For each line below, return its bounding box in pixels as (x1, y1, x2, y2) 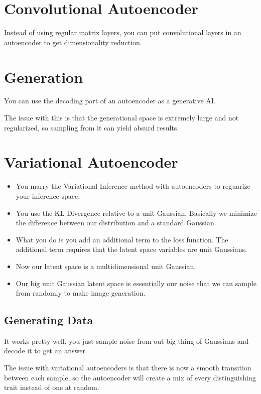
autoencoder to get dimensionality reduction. (4, 37, 142, 47)
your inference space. (16, 190, 80, 201)
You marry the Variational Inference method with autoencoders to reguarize (16, 181, 250, 191)
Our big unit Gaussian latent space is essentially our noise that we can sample (16, 278, 256, 288)
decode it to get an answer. (4, 345, 87, 356)
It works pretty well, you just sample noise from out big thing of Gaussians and (4, 335, 249, 346)
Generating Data (4, 312, 93, 328)
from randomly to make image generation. (16, 288, 146, 298)
